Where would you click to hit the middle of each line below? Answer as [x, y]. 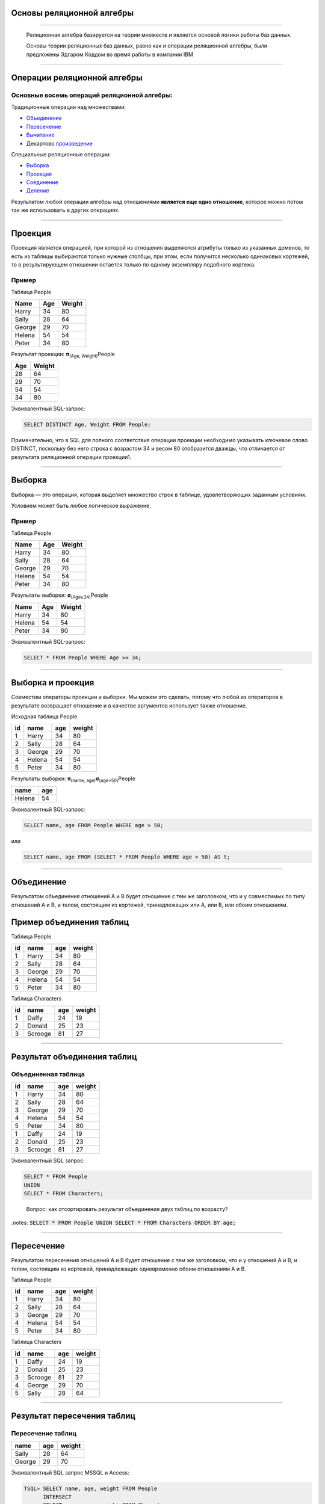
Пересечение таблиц [44, 1434]
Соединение [42, 182]
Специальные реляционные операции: [61, 154]
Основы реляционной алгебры [73, 13]
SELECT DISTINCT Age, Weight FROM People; [87, 424]
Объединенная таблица [48, 1074]
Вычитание [40, 135]
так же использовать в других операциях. [65, 210]
